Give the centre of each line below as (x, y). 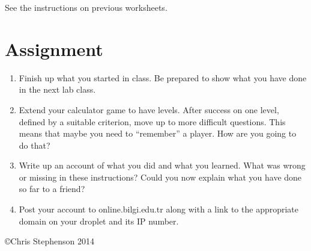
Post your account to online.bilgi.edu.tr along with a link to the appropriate (159, 209)
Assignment (54, 48)
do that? (35, 145)
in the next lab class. (57, 89)
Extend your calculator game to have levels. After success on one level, (149, 109)
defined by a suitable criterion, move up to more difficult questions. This (152, 121)
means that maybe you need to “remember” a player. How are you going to (158, 133)
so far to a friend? (52, 189)
